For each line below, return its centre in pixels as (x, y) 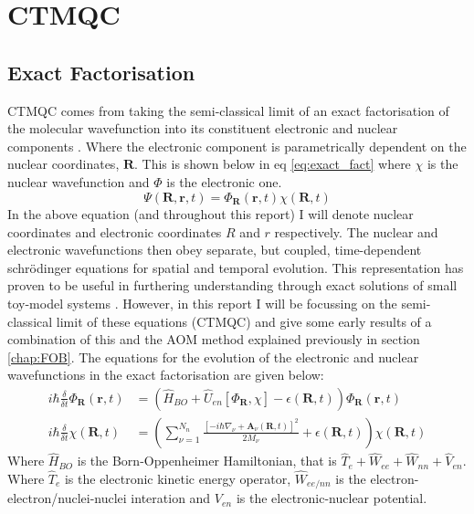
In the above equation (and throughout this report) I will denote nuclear (211, 214)
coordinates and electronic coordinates (115, 231)
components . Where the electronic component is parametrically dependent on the (237, 146)
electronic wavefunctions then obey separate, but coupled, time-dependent (215, 250)
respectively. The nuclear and (356, 231)
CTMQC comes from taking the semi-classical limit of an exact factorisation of (228, 110)
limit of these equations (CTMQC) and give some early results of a (244, 321)
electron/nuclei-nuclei (67, 498)
